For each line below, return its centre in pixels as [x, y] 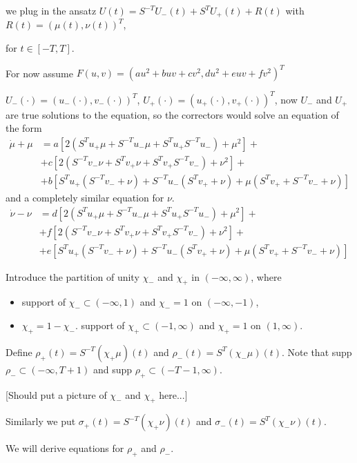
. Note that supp [317, 352]
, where [266, 276]
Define [19, 352]
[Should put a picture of [56, 394]
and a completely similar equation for [85, 197]
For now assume [39, 73]
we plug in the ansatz [51, 10]
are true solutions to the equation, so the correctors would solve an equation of [172, 114]
